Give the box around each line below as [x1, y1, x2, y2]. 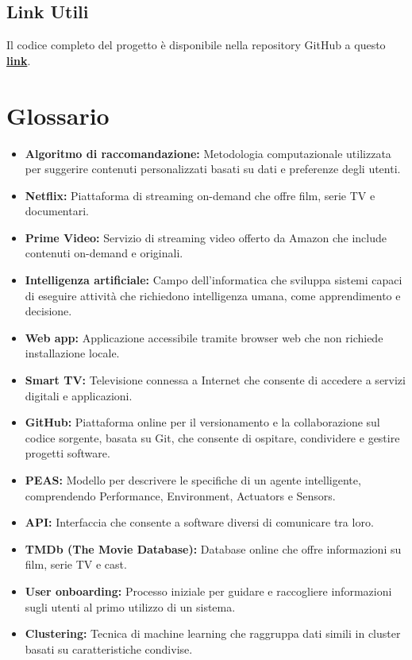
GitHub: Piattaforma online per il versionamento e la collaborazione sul [25, 414, 380, 430]
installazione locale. [25, 345, 120, 361]
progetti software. [25, 445, 110, 461]
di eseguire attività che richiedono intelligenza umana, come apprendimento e [25, 287, 401, 303]
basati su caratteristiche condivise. [25, 640, 193, 657]
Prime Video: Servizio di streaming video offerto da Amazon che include [25, 229, 387, 245]
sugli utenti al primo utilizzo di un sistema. [25, 598, 236, 615]
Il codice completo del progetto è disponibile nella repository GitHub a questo [6, 37, 386, 53]
